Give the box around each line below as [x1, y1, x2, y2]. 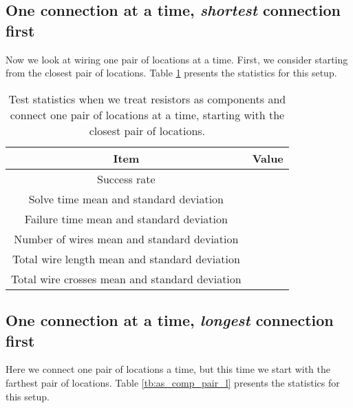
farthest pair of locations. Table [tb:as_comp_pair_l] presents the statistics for [6, 375, 340, 389]
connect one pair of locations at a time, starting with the [10, 106, 285, 123]
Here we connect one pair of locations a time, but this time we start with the [6, 362, 331, 376]
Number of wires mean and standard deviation [14, 230, 239, 247]
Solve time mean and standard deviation [28, 190, 224, 207]
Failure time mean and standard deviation [24, 210, 228, 227]
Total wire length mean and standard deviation [12, 250, 240, 267]
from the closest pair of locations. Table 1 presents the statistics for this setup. [6, 65, 337, 80]
